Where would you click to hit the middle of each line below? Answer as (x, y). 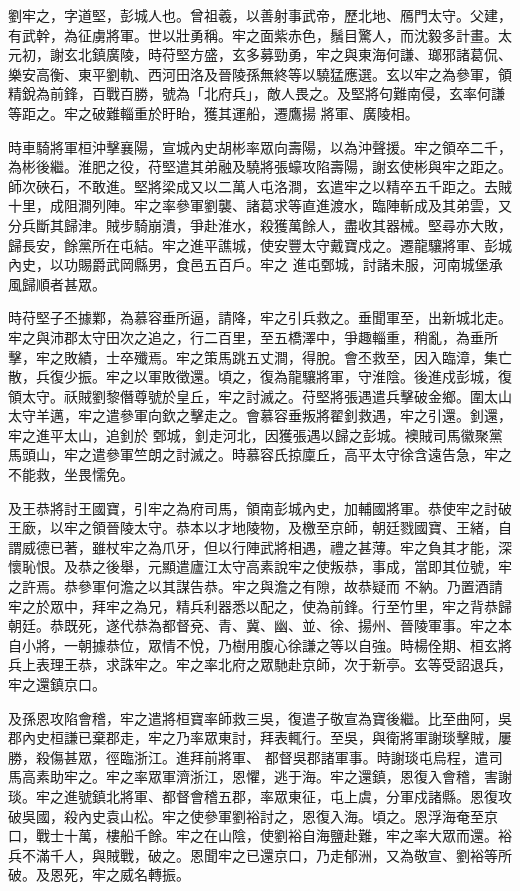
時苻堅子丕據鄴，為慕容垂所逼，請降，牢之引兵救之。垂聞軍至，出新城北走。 (260, 317)
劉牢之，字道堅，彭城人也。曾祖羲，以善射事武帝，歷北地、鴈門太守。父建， (260, 15)
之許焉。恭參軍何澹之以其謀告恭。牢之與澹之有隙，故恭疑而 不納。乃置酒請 (255, 586)
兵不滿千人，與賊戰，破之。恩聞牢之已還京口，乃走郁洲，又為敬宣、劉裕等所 (260, 854)
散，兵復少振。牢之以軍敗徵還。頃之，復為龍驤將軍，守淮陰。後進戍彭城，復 (260, 376)
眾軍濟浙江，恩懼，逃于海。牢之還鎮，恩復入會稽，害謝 (329, 776)
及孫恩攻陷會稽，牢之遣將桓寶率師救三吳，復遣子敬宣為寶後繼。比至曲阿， (253, 717)
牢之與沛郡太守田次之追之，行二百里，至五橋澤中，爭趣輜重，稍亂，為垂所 (253, 336)
